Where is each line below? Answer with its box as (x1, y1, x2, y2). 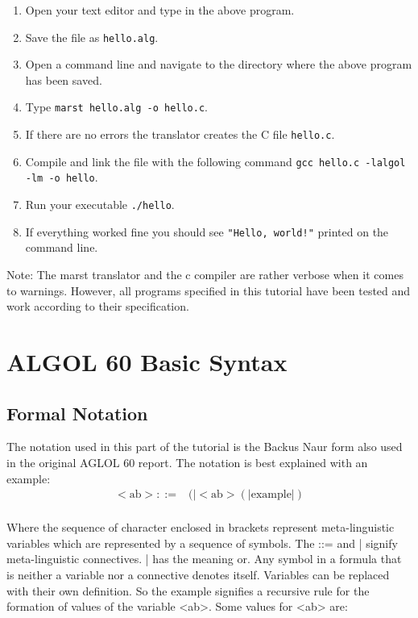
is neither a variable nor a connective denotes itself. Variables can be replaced (6, 566, 390, 583)
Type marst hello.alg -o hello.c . (25, 98, 209, 115)
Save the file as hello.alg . (25, 28, 159, 45)
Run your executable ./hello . (25, 196, 175, 213)
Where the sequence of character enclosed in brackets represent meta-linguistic (6, 519, 395, 536)
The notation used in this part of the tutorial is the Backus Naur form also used (6, 438, 403, 455)
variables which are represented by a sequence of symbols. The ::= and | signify (6, 534, 398, 551)
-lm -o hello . (25, 169, 98, 186)
